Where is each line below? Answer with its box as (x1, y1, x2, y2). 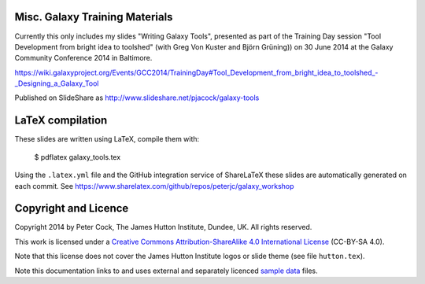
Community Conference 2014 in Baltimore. (14, 53, 153, 63)
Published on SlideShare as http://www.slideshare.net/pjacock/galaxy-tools (14, 93, 260, 102)
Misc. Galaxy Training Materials (14, 10, 173, 24)
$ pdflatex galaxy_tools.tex (34, 152, 121, 161)
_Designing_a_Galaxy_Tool (14, 79, 99, 88)
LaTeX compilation (14, 114, 108, 127)
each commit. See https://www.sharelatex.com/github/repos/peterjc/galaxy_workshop (14, 181, 294, 190)
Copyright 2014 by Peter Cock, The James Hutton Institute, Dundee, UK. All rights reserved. (14, 223, 312, 232)
